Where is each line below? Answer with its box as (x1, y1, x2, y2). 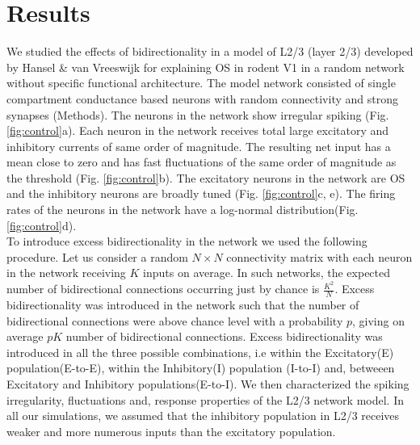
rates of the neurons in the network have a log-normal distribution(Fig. (6, 201, 359, 218)
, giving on (352, 312, 405, 329)
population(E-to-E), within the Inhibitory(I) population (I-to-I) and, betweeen (6, 359, 395, 376)
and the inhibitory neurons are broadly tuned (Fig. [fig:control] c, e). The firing (6, 185, 396, 202)
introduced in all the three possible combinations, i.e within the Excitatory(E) (6, 343, 394, 360)
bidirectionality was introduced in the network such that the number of (6, 296, 359, 313)
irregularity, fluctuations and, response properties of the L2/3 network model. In (6, 391, 404, 408)
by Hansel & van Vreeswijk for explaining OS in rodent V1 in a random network (6, 58, 405, 75)
